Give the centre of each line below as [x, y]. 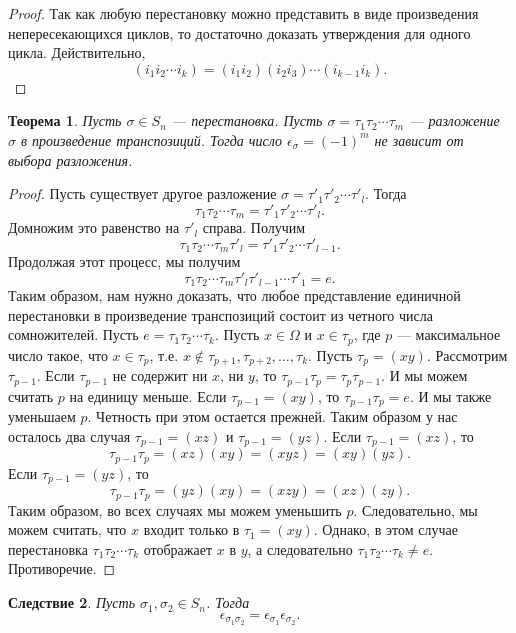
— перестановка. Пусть [247, 120]
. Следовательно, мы [415, 509]
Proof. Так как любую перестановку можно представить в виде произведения [243, 13]
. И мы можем [424, 375]
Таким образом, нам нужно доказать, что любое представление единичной [234, 295]
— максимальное [448, 334]
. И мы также [450, 395]
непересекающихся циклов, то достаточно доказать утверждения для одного [239, 32]
